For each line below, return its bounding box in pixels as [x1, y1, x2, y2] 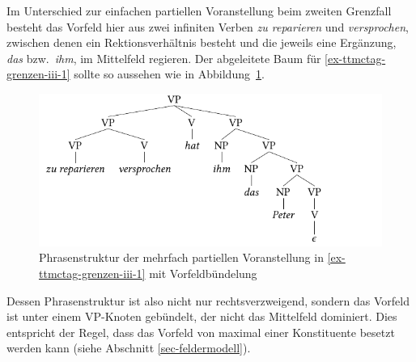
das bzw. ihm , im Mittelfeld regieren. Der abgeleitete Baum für [6, 49, 321, 66]
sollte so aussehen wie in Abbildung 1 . [74, 65, 265, 82]
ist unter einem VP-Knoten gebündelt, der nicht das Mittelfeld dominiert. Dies [6, 308, 397, 325]
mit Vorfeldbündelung [149, 265, 257, 282]
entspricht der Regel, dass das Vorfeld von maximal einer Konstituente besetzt [6, 323, 395, 340]
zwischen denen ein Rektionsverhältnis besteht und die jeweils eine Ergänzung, [6, 34, 397, 51]
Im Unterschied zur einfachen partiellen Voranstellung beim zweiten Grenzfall [6, 2, 392, 19]
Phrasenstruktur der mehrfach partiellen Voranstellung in [39, 249, 324, 266]
